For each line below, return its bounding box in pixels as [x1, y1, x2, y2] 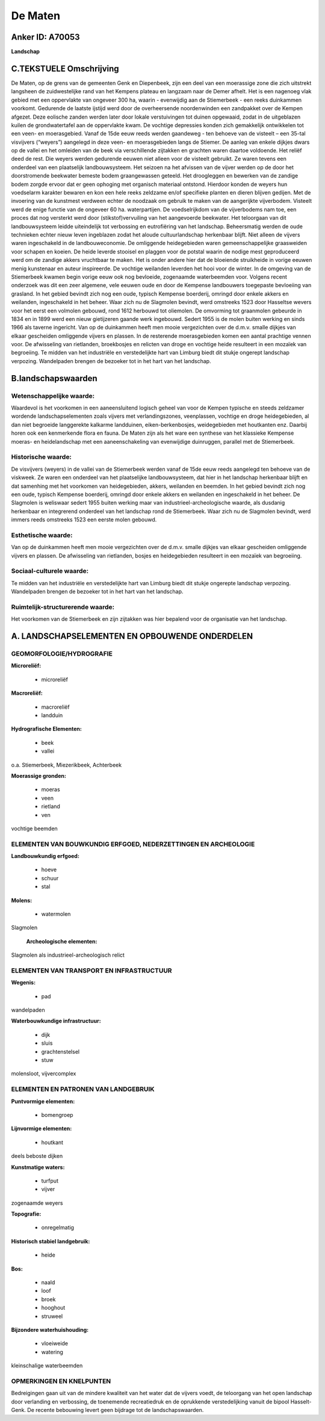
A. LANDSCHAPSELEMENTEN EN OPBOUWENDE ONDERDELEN [11, 631, 253, 641]
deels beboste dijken [11, 1152, 63, 1160]
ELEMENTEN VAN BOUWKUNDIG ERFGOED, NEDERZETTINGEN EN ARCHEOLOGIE [11, 840, 255, 848]
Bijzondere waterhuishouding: [11, 1326, 89, 1333]
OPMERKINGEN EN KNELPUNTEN [11, 1376, 111, 1385]
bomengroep [41, 1111, 73, 1118]
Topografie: [11, 1210, 42, 1217]
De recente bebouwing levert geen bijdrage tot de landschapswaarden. [27, 1407, 204, 1414]
